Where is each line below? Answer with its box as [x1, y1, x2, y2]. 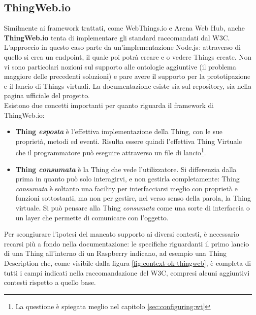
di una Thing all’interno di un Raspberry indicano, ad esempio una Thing [4, 248, 227, 258]
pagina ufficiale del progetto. [4, 90, 90, 101]
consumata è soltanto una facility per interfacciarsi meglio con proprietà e [15, 183, 238, 193]
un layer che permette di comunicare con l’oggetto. [15, 212, 169, 222]
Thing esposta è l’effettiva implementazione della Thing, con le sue [15, 126, 223, 137]
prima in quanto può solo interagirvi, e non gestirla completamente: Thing [15, 174, 240, 184]
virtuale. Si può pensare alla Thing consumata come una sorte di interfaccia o [15, 202, 250, 212]
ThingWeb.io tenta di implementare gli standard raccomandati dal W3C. [4, 32, 230, 42]
